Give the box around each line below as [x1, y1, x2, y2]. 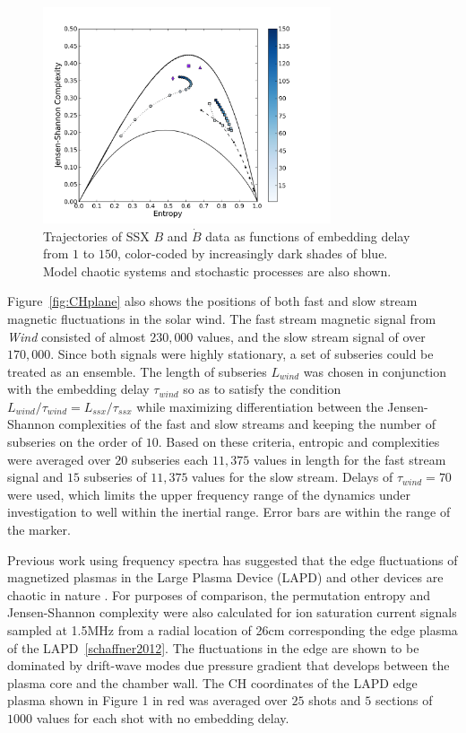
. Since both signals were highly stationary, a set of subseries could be [50, 345, 434, 363]
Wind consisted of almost [7, 327, 146, 345]
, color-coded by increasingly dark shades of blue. [116, 244, 388, 263]
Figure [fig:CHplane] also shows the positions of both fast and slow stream [7, 292, 418, 310]
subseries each [131, 449, 209, 468]
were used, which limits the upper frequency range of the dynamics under [7, 484, 410, 503]
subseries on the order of [7, 432, 142, 451]
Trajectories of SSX [43, 226, 150, 245]
